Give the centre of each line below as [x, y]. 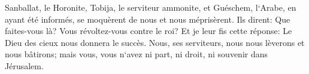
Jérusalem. [24, 65]
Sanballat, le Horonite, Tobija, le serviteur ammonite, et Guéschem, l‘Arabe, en [151, 7]
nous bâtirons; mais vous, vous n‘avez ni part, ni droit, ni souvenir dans [137, 54]
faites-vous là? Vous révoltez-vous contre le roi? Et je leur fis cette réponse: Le [149, 31]
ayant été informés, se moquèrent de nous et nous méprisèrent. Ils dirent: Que [148, 19]
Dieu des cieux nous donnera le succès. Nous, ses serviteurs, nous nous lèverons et [155, 42]
